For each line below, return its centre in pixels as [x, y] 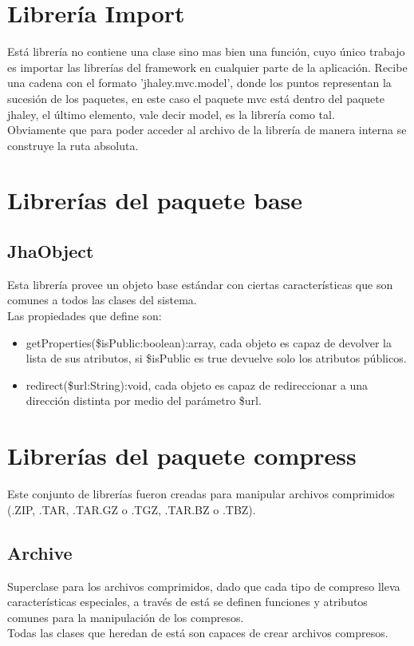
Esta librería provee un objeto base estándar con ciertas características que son [200, 284]
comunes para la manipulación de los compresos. [126, 617]
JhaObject [51, 251]
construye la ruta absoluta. [73, 145]
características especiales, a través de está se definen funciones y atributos [187, 602]
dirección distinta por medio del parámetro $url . [144, 400]
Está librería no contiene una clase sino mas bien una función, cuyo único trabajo [206, 52]
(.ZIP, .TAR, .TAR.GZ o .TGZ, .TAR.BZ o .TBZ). [132, 509]
